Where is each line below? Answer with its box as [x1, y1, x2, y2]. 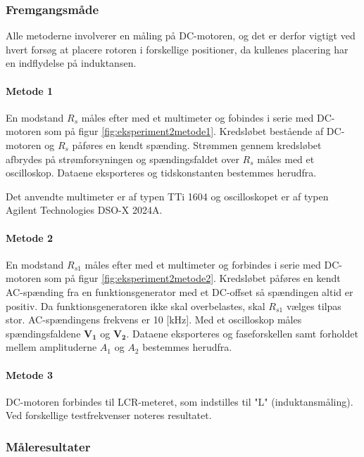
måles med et [257, 151, 315, 166]
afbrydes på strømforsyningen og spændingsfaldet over [6, 151, 239, 166]
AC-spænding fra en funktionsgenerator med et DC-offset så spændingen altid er [6, 284, 353, 299]
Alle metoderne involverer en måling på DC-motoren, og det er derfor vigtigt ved [6, 28, 356, 43]
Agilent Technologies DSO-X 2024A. [6, 202, 163, 217]
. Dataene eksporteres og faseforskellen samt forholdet [126, 326, 358, 340]
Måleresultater [6, 437, 91, 455]
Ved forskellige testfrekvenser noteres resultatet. [6, 408, 212, 423]
